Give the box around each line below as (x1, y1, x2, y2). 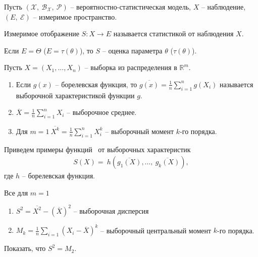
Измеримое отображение (4, 28, 79, 39)
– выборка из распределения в (84, 62, 177, 73)
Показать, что (4, 243, 46, 253)
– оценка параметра (102, 45, 163, 55)
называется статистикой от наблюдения (113, 28, 234, 39)
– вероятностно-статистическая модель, (70, 2, 191, 12)
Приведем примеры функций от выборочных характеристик (4, 144, 191, 154)
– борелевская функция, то (55, 79, 137, 89)
